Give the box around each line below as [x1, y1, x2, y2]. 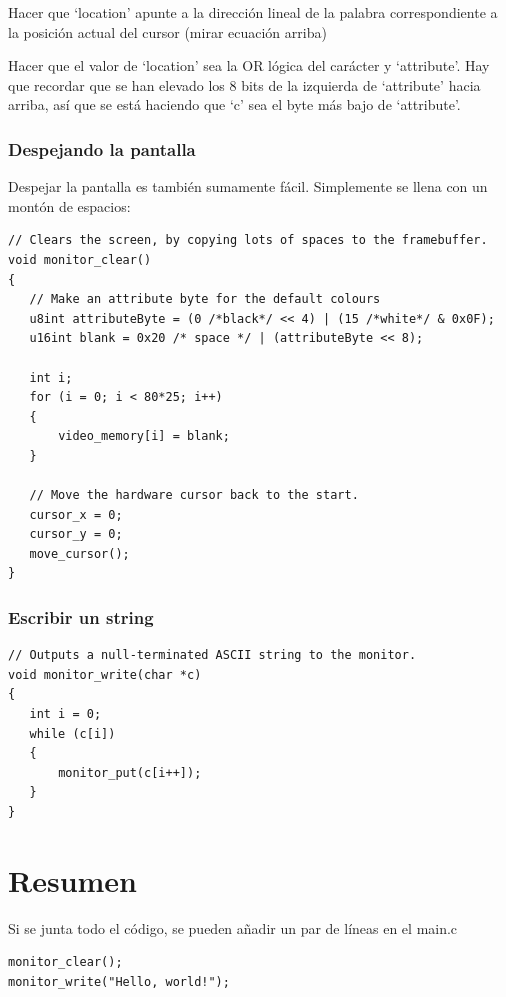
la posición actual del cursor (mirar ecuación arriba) [8, 21, 327, 42]
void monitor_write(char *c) [8, 667, 202, 682]
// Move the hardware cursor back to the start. [29, 488, 359, 503]
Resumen [8, 859, 137, 900]
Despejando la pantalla [8, 136, 196, 161]
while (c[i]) [29, 726, 116, 741]
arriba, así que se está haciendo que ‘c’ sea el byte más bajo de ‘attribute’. [8, 94, 461, 115]
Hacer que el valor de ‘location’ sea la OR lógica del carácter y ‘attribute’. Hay [8, 55, 490, 76]
